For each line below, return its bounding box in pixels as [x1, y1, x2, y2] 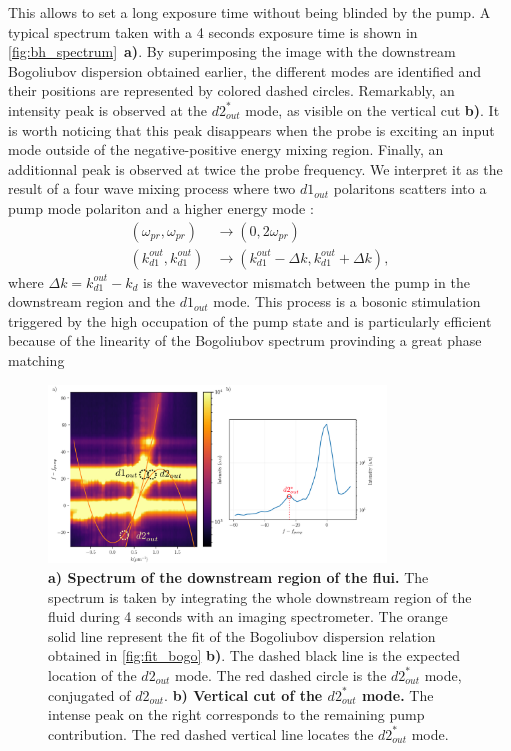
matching [8, 349, 65, 370]
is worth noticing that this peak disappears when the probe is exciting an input [8, 119, 495, 140]
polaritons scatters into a [333, 178, 487, 199]
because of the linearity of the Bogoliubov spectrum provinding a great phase [8, 330, 482, 351]
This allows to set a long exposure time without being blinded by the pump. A [8, 2, 491, 22]
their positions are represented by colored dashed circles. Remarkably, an [8, 80, 455, 101]
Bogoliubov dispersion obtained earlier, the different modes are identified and [8, 60, 482, 81]
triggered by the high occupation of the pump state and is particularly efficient [8, 310, 492, 331]
